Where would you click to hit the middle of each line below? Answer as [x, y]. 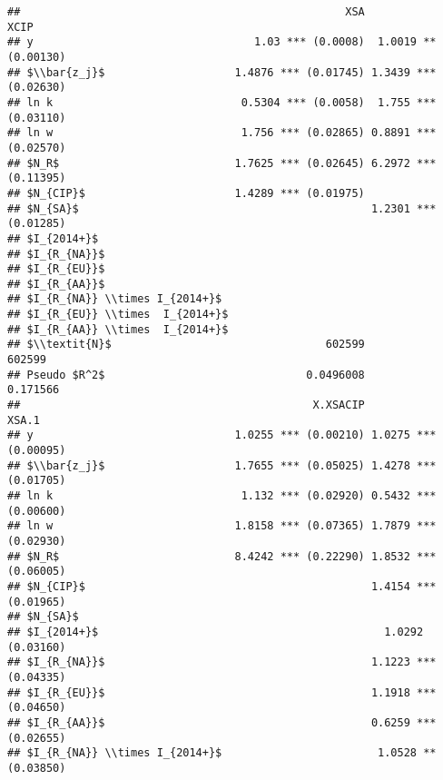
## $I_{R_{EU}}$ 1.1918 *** [222, 692]
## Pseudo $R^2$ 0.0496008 [186, 375]
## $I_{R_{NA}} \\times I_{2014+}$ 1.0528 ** [222, 753]
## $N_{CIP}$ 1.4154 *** [222, 586]
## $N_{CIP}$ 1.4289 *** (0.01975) [186, 193]
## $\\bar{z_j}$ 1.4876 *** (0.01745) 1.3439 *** [222, 72]
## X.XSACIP [186, 405]
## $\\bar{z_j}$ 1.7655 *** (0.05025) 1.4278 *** [222, 465]
